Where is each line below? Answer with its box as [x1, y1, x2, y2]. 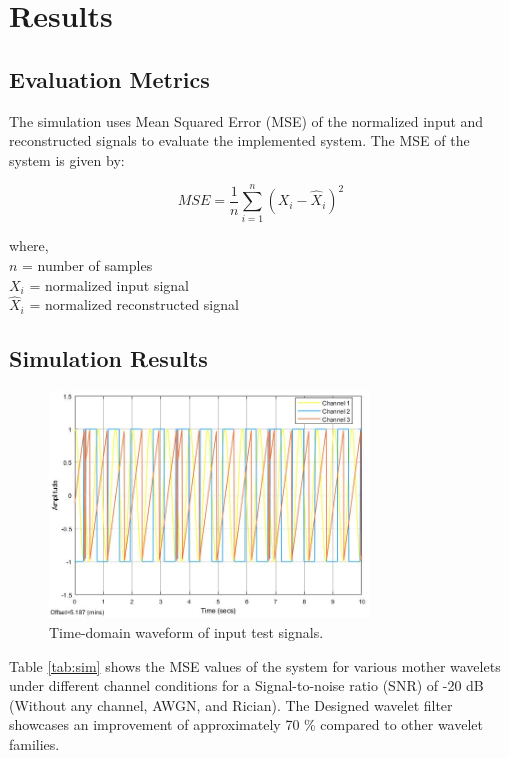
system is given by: [9, 149, 125, 170]
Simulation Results [9, 343, 208, 374]
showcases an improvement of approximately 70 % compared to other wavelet [9, 714, 483, 735]
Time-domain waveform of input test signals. [49, 622, 324, 643]
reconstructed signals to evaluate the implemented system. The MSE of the [9, 130, 470, 151]
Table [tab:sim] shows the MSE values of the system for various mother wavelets [9, 655, 501, 676]
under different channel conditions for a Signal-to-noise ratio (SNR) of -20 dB [9, 675, 484, 696]
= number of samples [22, 255, 153, 276]
